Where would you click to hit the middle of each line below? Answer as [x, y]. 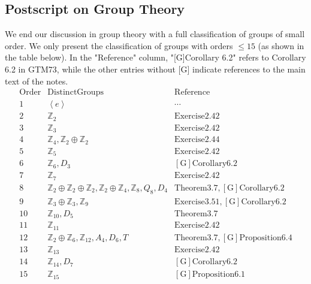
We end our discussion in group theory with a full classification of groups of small [155, 34]
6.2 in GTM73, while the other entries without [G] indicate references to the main [155, 69]
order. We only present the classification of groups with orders [119, 45]
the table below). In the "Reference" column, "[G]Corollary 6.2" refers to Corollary [155, 57]
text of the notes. [37, 81]
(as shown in [281, 45]
